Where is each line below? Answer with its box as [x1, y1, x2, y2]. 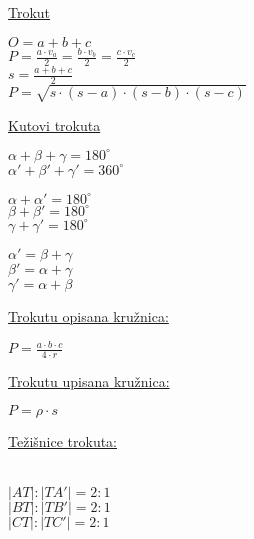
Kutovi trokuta [8, 114, 101, 135]
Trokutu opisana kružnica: [8, 305, 169, 326]
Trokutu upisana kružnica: [8, 370, 170, 391]
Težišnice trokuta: [8, 431, 118, 452]
